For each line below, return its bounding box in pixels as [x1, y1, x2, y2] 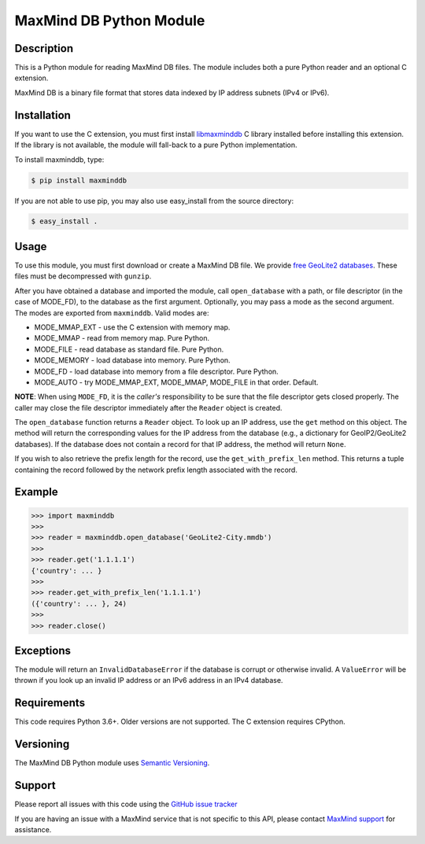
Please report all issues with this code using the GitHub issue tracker [14, 799, 238, 809]
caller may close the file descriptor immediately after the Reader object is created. [14, 403, 283, 412]
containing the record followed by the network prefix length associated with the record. [14, 465, 298, 474]
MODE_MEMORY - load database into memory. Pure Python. [34, 356, 231, 365]
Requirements [14, 696, 86, 709]
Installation [14, 109, 71, 122]
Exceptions [14, 643, 71, 657]
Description [14, 42, 74, 55]
